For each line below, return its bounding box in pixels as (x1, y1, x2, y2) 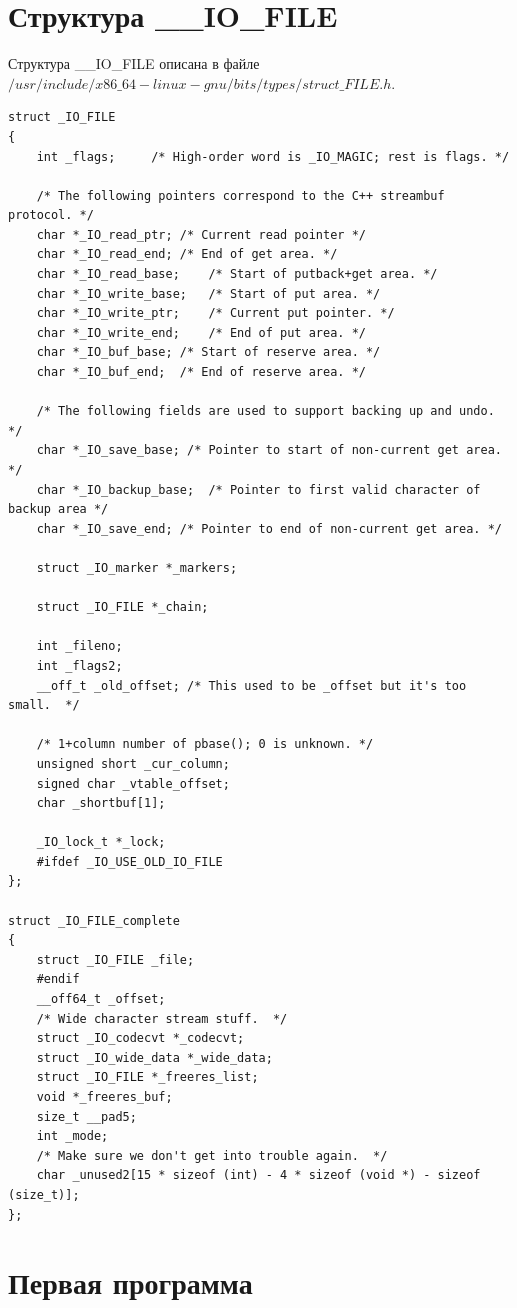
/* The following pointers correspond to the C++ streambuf (36, 188, 445, 203)
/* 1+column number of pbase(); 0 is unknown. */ (36, 737, 374, 752)
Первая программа (8, 1262, 253, 1303)
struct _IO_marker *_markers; (36, 560, 238, 575)
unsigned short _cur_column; (36, 756, 230, 771)
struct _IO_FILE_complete (8, 913, 180, 928)
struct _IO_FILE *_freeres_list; (36, 1070, 259, 1085)
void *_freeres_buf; (36, 1090, 173, 1104)
